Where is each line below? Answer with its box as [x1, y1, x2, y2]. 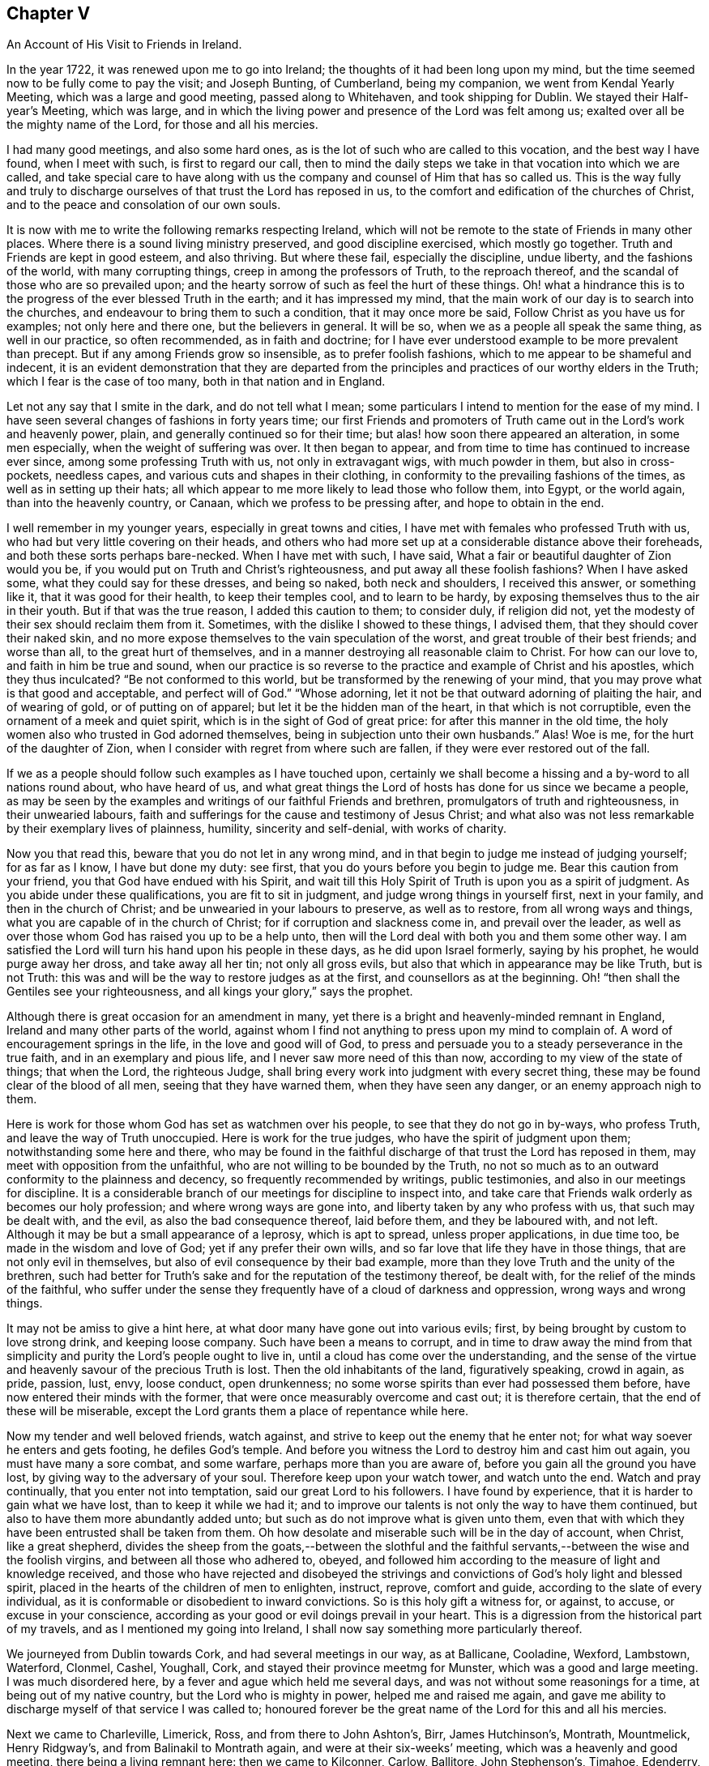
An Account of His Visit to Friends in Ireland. [6, 37, 242, 52]
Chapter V [6, 3, 91, 23]
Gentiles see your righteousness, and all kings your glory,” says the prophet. [6, 984, 413, 999]
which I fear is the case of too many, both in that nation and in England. [6, 374, 386, 389]
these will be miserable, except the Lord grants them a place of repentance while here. [6, 1404, 469, 1418]
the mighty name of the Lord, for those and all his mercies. [6, 117, 318, 132]
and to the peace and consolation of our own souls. [6, 198, 281, 212]
